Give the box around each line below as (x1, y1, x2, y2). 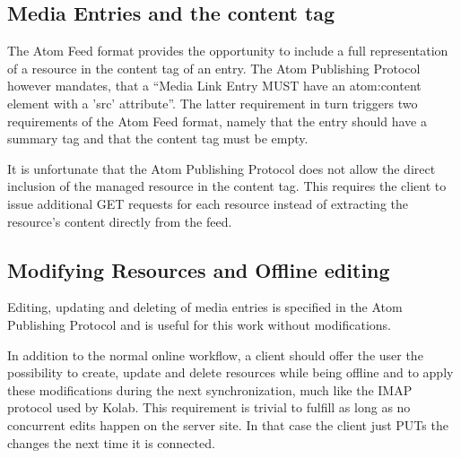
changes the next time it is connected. (7, 433, 215, 452)
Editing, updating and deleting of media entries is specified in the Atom (7, 298, 403, 316)
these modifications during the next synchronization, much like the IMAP (7, 380, 413, 399)
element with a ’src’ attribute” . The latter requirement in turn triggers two (7, 93, 418, 112)
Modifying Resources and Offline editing (7, 255, 390, 283)
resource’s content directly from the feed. (7, 212, 232, 230)
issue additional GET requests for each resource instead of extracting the (7, 194, 408, 212)
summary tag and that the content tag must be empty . (7, 129, 309, 148)
